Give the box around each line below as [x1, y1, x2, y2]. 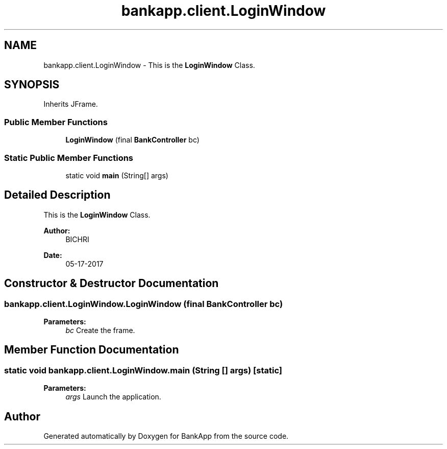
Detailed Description [4, 188, 111, 202]
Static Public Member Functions [4, 152, 134, 163]
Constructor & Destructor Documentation [4, 277, 219, 290]
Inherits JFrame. [43, 100, 98, 109]
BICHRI [65, 234, 89, 244]
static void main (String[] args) [65, 171, 168, 180]
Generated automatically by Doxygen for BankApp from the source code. [43, 432, 289, 441]
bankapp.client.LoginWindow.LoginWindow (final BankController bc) [4, 298, 283, 309]
